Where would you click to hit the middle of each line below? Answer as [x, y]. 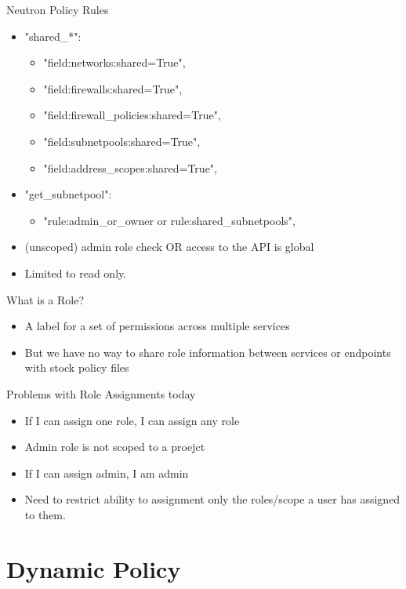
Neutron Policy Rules [58, 9]
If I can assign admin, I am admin [107, 473]
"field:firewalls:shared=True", [113, 88]
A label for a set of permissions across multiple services [157, 326]
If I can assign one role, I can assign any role [132, 420]
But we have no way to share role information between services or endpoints [208, 352]
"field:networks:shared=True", [114, 62]
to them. [45, 514]
